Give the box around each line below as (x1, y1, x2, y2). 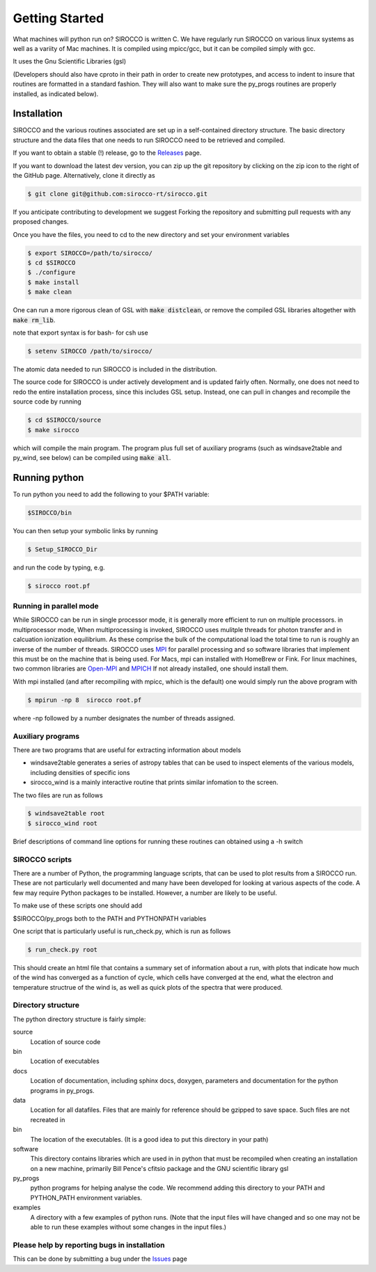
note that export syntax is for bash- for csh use (13, 328, 149, 337)
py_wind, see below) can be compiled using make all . (13, 453, 171, 461)
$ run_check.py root (27, 945, 97, 953)
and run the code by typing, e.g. (13, 563, 105, 572)
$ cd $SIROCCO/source (27, 416, 102, 424)
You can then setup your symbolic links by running (13, 526, 158, 535)
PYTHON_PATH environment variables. (30, 1193, 143, 1202)
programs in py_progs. (30, 1086, 95, 1094)
